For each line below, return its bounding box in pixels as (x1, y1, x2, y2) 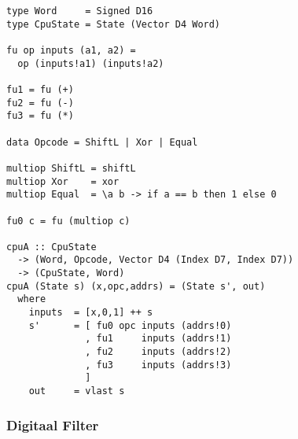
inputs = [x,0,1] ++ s (28, 307, 153, 319)
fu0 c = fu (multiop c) (6, 215, 131, 227)
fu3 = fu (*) (6, 110, 74, 122)
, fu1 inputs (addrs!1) (85, 333, 232, 345)
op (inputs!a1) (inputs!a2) (17, 57, 164, 69)
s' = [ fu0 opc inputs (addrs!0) (28, 319, 232, 331)
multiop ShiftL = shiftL (6, 162, 136, 174)
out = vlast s (28, 386, 125, 397)
